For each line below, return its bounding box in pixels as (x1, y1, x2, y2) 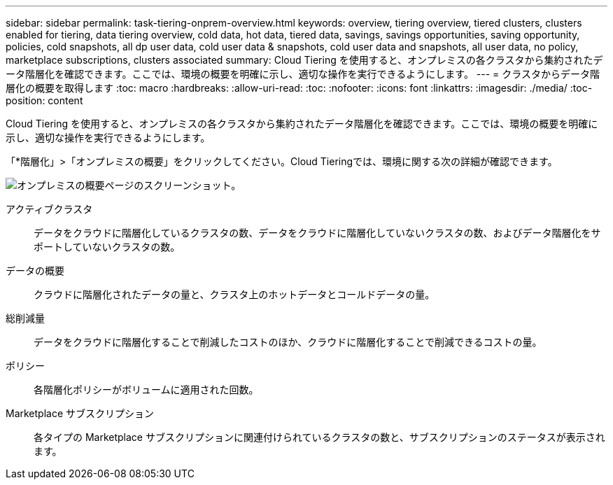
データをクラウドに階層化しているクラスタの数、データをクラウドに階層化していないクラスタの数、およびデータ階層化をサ (34, 227, 601, 239)
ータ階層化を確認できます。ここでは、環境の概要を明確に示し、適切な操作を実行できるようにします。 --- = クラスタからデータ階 (6, 68, 600, 80)
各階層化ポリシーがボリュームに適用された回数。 (34, 384, 259, 395)
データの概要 (6, 265, 64, 276)
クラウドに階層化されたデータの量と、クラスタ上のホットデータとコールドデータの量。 (34, 288, 435, 300)
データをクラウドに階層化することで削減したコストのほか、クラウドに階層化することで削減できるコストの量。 (34, 336, 542, 348)
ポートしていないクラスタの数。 (34, 241, 181, 253)
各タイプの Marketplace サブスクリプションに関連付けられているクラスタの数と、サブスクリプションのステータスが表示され (34, 431, 605, 443)
